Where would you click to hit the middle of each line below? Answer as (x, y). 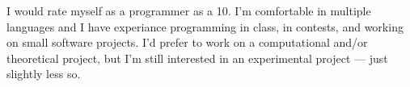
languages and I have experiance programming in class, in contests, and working (205, 26)
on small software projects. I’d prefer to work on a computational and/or (187, 42)
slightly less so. (44, 74)
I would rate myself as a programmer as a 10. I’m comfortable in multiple (189, 10)
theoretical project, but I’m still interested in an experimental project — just (197, 58)
